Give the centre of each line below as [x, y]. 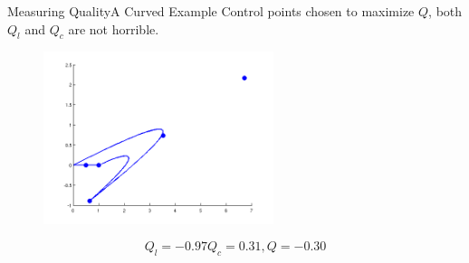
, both [445, 11]
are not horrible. [114, 28]
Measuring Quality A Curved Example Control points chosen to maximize [211, 11]
